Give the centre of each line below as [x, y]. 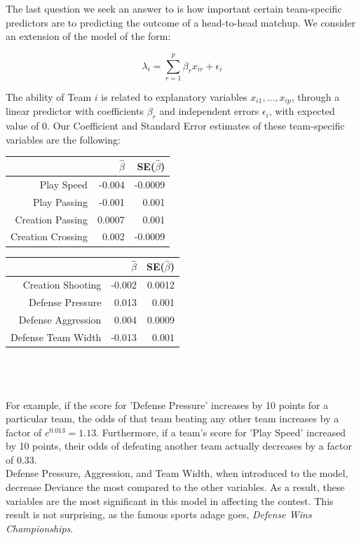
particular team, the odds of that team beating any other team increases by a [172, 418]
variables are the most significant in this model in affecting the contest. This [170, 500]
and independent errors [209, 111]
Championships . [40, 528]
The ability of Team [49, 96]
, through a [315, 96]
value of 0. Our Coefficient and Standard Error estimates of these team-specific [175, 126]
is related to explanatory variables [174, 96]
